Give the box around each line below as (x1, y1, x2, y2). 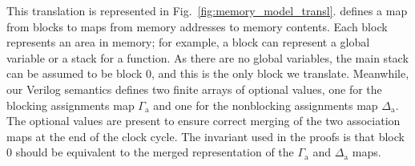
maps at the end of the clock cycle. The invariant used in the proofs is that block (6, 128, 405, 144)
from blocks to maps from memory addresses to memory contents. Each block (6, 18, 388, 34)
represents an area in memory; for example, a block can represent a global (6, 34, 370, 51)
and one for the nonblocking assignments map (153, 96, 378, 113)
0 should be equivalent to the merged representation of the (6, 144, 294, 160)
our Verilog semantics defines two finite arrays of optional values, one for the (6, 80, 382, 97)
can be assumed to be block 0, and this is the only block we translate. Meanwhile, (6, 65, 409, 82)
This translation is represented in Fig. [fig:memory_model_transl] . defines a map (6, 2, 408, 18)
